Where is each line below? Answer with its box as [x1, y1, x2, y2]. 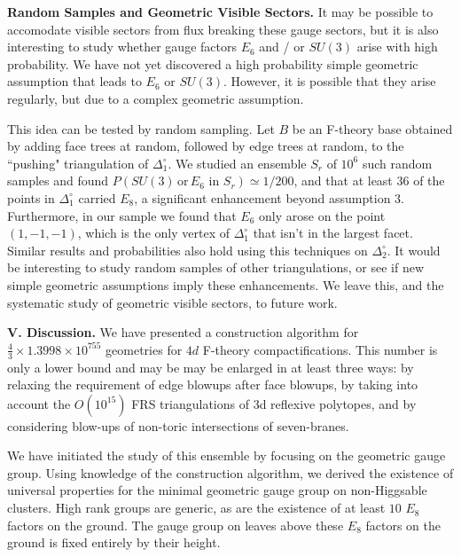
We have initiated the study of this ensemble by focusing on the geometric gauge [7, 446, 446, 465]
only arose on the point [259, 206, 386, 224]
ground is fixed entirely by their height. [7, 533, 221, 552]
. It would [387, 240, 441, 259]
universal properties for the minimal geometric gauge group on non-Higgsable [7, 481, 427, 499]
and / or [259, 37, 305, 56]
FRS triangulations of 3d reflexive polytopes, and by [131, 394, 417, 412]
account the [7, 394, 71, 412]
